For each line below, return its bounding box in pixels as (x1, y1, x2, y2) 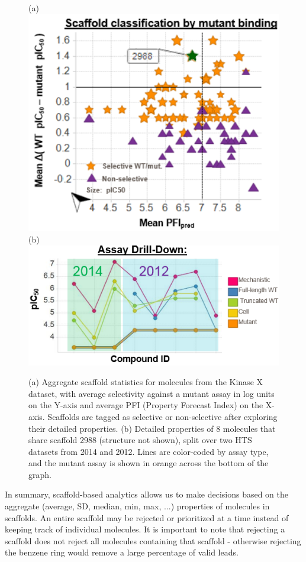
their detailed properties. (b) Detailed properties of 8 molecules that (28, 422, 276, 434)
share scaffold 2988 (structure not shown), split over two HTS (28, 434, 252, 446)
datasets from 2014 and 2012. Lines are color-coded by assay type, (28, 445, 269, 457)
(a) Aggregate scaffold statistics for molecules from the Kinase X (28, 376, 263, 388)
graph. (28, 468, 51, 480)
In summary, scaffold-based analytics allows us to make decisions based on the (5, 488, 289, 500)
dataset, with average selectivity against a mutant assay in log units (28, 387, 275, 399)
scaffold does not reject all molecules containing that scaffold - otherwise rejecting (5, 534, 301, 547)
